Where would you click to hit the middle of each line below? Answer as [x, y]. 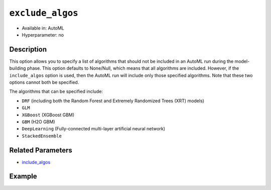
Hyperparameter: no [43, 35]
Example [23, 176]
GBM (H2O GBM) [38, 122]
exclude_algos [44, 13]
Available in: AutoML [43, 28]
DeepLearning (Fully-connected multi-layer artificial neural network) [94, 129]
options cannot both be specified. [44, 82]
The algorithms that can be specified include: [56, 91]
